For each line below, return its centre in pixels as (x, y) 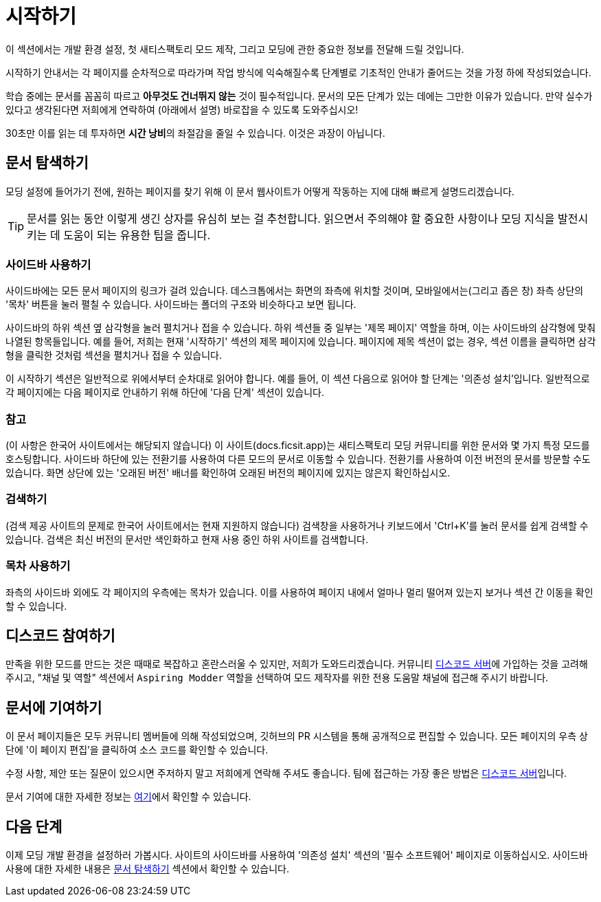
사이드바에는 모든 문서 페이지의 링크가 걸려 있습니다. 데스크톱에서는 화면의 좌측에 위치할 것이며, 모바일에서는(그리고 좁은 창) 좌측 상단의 (295, 291)
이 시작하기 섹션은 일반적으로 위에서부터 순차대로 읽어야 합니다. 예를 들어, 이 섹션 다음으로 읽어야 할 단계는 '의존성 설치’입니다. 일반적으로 (298, 379)
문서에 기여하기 (54, 707)
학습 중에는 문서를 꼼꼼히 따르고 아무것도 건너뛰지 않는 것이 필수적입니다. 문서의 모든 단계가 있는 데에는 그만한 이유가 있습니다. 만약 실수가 (299, 96)
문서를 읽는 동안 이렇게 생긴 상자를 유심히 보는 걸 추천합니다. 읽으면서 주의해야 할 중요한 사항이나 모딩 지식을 (291, 218)
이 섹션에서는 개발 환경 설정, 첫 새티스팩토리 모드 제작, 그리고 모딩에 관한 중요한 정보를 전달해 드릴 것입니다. (235, 49)
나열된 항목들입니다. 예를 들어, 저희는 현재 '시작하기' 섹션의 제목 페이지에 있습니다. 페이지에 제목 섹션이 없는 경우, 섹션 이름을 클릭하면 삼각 (301, 342)
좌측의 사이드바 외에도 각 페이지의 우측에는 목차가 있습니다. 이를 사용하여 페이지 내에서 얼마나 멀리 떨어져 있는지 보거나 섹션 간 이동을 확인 (299, 592)
